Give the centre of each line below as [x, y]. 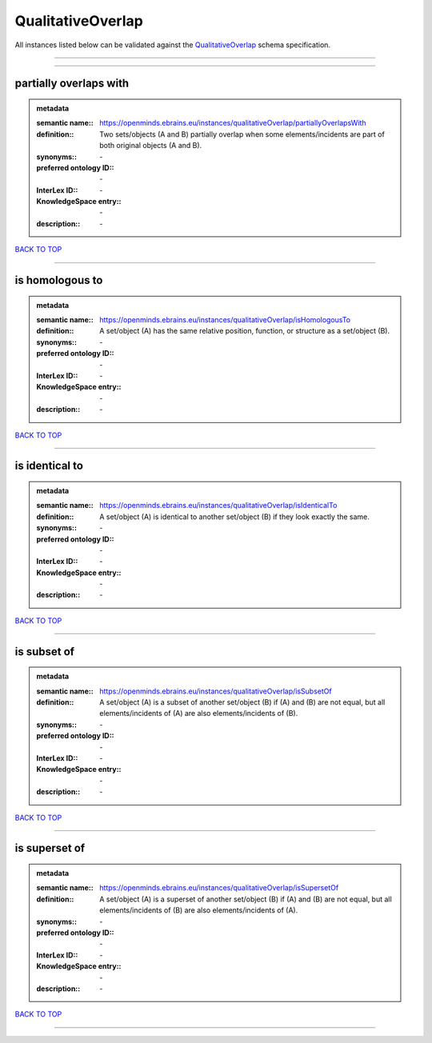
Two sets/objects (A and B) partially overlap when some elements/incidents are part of [242, 134]
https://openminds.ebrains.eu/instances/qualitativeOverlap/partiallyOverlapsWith [233, 123]
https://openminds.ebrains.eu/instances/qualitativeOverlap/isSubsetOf [216, 691]
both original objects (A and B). [151, 146]
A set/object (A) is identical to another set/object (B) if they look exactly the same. [234, 517]
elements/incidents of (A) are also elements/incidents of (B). [199, 713]
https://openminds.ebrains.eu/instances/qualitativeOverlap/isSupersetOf [219, 888]
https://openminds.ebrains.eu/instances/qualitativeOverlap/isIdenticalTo [218, 506]
